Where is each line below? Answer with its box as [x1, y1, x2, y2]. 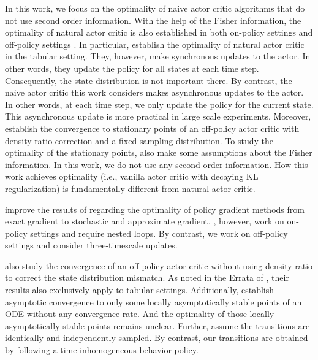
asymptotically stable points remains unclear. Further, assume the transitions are [5, 319, 310, 332]
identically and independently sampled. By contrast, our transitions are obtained [5, 331, 308, 344]
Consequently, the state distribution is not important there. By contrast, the [5, 74, 292, 86]
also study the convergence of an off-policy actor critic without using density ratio [5, 259, 313, 272]
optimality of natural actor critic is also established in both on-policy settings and [5, 26, 313, 39]
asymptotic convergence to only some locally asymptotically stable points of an [5, 295, 302, 308]
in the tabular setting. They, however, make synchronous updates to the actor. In [5, 50, 311, 63]
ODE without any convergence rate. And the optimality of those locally [5, 307, 274, 320]
